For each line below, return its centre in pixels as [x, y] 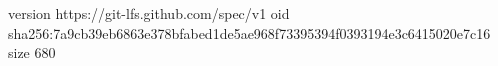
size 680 [32, 52]
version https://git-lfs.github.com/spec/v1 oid [149, 13]
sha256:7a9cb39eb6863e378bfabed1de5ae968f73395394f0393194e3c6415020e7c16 [249, 32]
